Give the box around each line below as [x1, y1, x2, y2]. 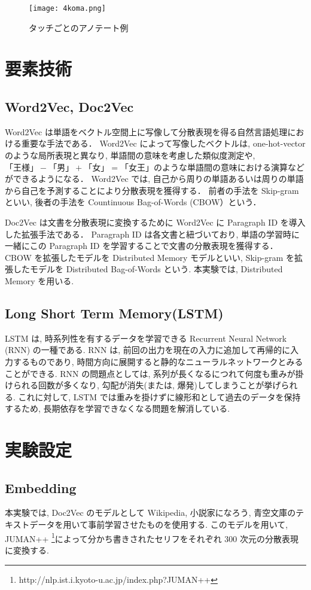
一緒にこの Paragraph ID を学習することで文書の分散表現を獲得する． [5, 239, 278, 252]
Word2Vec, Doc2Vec [5, 98, 134, 116]
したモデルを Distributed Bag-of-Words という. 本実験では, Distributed [13, 263, 283, 275]
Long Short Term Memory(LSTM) [5, 303, 224, 322]
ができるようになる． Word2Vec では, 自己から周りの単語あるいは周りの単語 [5, 172, 304, 185]
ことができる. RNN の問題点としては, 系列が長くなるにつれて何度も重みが [5, 367, 295, 379]
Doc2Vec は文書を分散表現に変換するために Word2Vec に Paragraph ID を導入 [5, 215, 306, 228]
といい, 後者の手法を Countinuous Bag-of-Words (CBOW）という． [5, 196, 261, 208]
